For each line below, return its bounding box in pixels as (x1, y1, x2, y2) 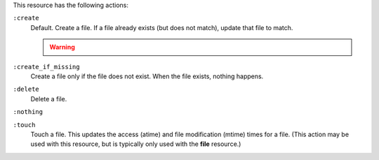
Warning (49, 43, 75, 52)
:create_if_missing (13, 63, 80, 71)
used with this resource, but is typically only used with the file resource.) (30, 140, 241, 148)
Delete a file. (30, 94, 67, 103)
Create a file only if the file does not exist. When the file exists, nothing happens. (30, 72, 264, 80)
